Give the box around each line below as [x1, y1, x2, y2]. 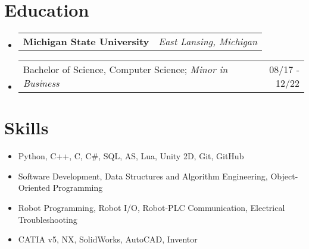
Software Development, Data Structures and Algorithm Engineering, [18, 169, 268, 182]
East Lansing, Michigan [158, 34, 258, 49]
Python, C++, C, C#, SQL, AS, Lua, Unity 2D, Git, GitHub [18, 150, 244, 162]
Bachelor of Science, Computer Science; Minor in [23, 62, 228, 77]
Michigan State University [23, 34, 149, 49]
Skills [4, 115, 49, 140]
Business [23, 76, 60, 90]
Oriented [18, 181, 51, 194]
